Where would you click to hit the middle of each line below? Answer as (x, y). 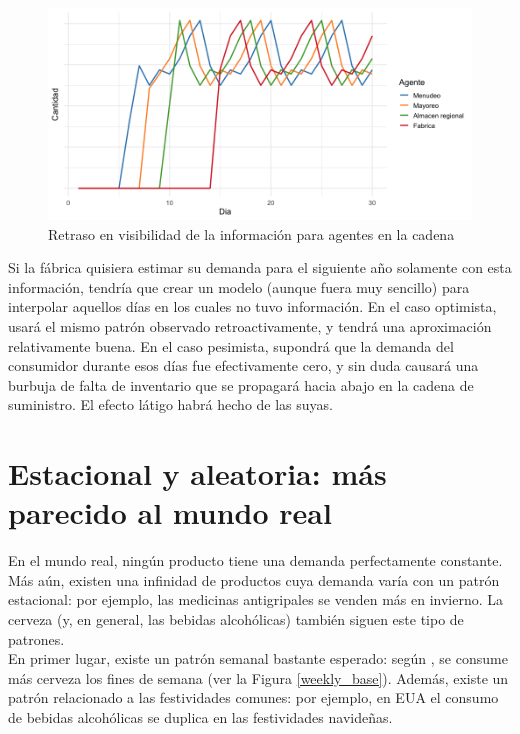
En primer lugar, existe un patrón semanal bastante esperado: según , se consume (258, 658)
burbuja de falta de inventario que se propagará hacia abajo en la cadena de (241, 384)
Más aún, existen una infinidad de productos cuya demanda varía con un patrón (254, 579)
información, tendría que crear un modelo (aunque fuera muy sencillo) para (239, 286)
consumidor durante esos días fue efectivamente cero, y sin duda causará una (243, 365)
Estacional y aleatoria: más (197, 473)
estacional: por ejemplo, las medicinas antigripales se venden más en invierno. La (256, 599)
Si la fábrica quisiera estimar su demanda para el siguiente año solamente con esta (260, 267)
